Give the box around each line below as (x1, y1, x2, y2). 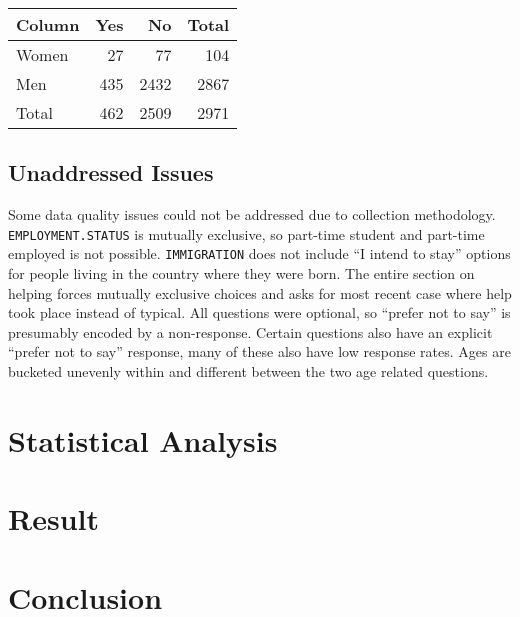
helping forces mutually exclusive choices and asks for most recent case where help (8, 282, 512, 303)
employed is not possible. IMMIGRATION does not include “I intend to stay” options (8, 243, 511, 264)
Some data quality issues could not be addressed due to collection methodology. (8, 204, 496, 225)
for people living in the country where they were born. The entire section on (8, 263, 475, 284)
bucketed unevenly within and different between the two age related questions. (8, 361, 489, 382)
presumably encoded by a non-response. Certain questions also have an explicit (8, 321, 493, 342)
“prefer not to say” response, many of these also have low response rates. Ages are (8, 341, 511, 362)
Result (8, 498, 99, 539)
